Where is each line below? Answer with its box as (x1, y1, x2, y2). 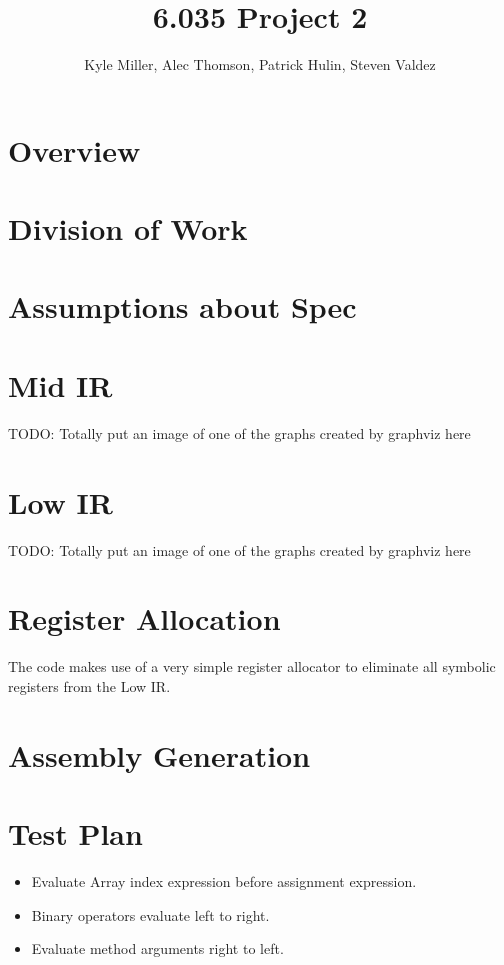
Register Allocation (8, 598, 281, 639)
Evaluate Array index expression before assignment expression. (31, 870, 417, 891)
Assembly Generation (8, 734, 311, 775)
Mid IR (8, 364, 113, 405)
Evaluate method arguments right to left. (31, 938, 284, 959)
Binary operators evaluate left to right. (31, 904, 270, 925)
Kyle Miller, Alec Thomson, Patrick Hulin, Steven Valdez (84, 54, 436, 75)
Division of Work (8, 208, 248, 249)
